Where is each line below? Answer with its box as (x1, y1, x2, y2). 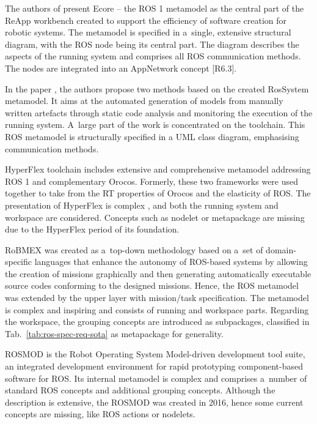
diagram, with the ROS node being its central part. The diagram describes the (5, 37, 299, 50)
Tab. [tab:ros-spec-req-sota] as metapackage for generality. (5, 327, 224, 340)
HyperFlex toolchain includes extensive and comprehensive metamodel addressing (5, 163, 311, 176)
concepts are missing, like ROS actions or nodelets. (5, 407, 195, 420)
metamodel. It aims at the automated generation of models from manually (5, 94, 283, 107)
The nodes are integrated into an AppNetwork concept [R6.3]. (5, 61, 237, 74)
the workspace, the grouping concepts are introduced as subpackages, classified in (5, 315, 310, 328)
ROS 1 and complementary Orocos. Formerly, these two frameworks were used (5, 174, 299, 187)
